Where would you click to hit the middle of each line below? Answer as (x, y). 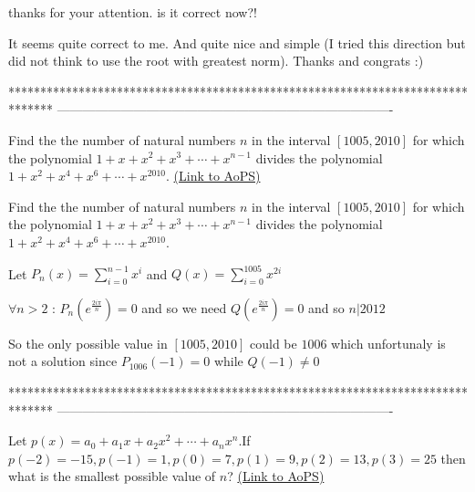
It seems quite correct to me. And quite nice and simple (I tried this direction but (237, 42)
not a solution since (63, 361)
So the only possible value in (88, 343)
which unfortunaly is (388, 343)
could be (273, 343)
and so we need (184, 307)
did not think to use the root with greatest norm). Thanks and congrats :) (216, 61)
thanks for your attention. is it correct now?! (133, 12)
